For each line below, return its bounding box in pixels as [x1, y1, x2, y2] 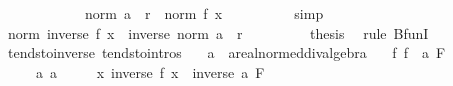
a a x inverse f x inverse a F [35, 61, 265, 82]
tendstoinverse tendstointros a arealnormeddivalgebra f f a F [7, 42, 446, 63]
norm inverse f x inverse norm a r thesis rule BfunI [7, 22, 429, 43]
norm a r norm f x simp [84, 3, 324, 23]
